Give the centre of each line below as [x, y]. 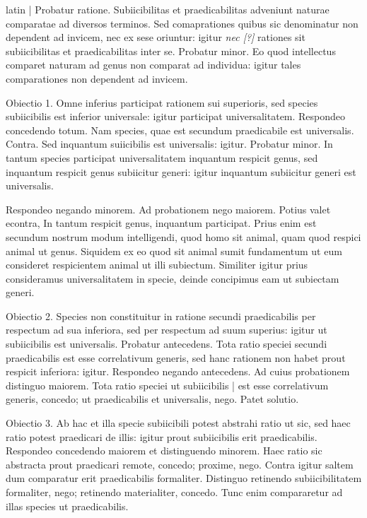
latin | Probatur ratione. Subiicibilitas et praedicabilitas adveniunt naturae [168, 9]
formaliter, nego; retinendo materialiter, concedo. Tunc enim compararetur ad [174, 492]
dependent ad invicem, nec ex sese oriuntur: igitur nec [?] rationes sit [156, 37]
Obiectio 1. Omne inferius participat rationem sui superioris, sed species [162, 102]
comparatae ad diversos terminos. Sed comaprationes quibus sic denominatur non [182, 23]
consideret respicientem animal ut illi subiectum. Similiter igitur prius [157, 265]
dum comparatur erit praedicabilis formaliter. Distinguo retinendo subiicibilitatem [184, 478]
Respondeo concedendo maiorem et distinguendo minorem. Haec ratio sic [164, 451]
